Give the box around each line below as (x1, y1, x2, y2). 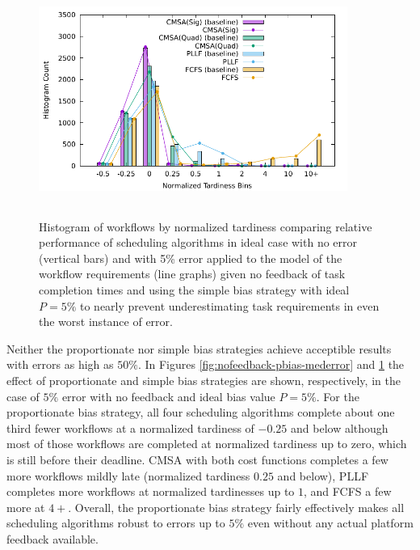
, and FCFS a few (304, 483, 392, 500)
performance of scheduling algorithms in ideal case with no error (39, 234, 358, 251)
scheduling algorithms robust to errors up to (6, 514, 225, 531)
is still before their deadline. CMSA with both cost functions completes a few (6, 451, 388, 467)
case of (6, 387, 40, 404)
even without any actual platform (247, 514, 414, 531)
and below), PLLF (277, 467, 369, 484)
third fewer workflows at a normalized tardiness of (6, 419, 254, 436)
